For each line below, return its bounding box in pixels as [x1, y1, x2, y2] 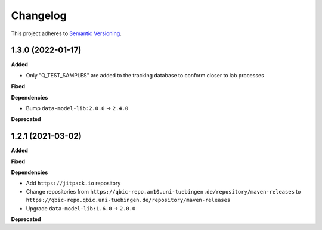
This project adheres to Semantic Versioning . [11, 30, 122, 37]
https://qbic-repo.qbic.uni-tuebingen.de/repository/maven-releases [26, 197, 231, 204]
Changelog [11, 9, 67, 22]
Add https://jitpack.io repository [26, 179, 121, 187]
